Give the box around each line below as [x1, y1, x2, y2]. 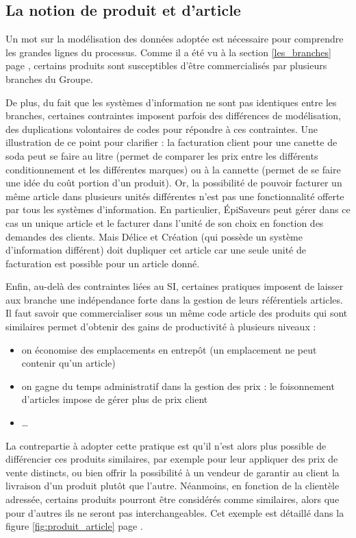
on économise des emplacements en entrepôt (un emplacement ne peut [21, 342, 317, 356]
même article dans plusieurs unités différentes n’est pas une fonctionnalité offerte [5, 188, 344, 203]
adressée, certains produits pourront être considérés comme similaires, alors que [5, 492, 340, 506]
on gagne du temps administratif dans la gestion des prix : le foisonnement [21, 378, 335, 393]
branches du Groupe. [5, 71, 93, 86]
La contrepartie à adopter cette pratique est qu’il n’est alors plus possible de [5, 438, 327, 452]
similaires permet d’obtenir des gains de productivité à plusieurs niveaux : [5, 319, 316, 334]
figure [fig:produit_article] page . [5, 519, 143, 533]
